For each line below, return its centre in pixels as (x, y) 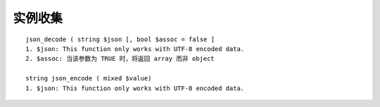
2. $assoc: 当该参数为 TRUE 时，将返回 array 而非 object (120, 59)
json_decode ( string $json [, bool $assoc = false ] (120, 39)
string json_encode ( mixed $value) (89, 78)
